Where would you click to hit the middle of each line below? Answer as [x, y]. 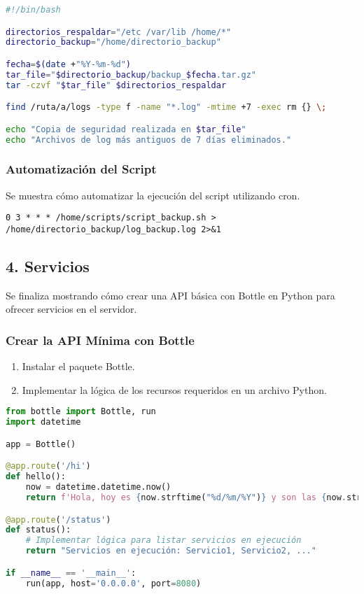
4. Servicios [48, 266]
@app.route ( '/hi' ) [48, 466]
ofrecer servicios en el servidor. [71, 309]
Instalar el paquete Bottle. [78, 366]
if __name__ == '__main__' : [71, 573]
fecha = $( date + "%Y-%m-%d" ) [69, 64]
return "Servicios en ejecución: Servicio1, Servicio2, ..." [171, 551]
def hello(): [36, 477]
